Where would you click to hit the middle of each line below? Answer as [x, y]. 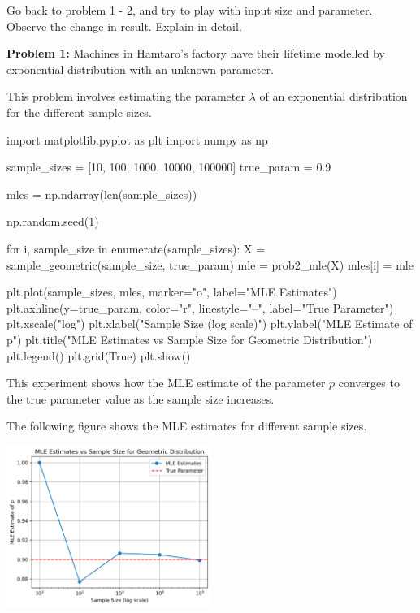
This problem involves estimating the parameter [126, 96]
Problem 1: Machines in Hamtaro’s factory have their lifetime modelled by [196, 53]
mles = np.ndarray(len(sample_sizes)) [102, 194]
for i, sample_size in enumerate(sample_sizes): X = [136, 248]
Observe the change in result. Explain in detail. [124, 26]
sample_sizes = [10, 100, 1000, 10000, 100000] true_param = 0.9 [169, 167]
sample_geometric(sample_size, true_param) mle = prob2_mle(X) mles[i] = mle [210, 264]
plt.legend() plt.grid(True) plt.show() [99, 355]
